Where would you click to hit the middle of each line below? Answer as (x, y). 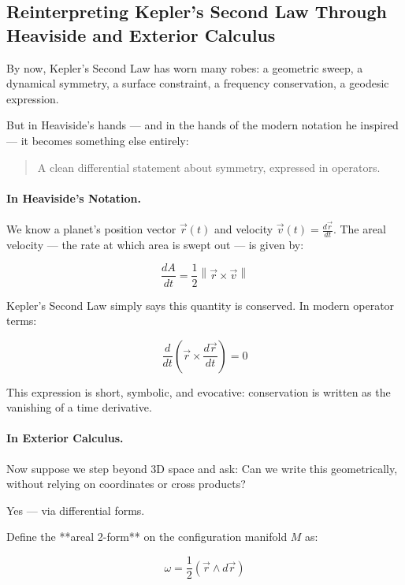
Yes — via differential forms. (76, 510)
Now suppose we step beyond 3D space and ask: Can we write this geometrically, (202, 468)
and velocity (243, 229)
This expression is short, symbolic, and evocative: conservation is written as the (199, 391)
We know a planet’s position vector (91, 229)
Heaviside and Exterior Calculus (141, 34)
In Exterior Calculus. (65, 438)
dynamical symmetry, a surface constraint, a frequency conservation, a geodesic (198, 83)
